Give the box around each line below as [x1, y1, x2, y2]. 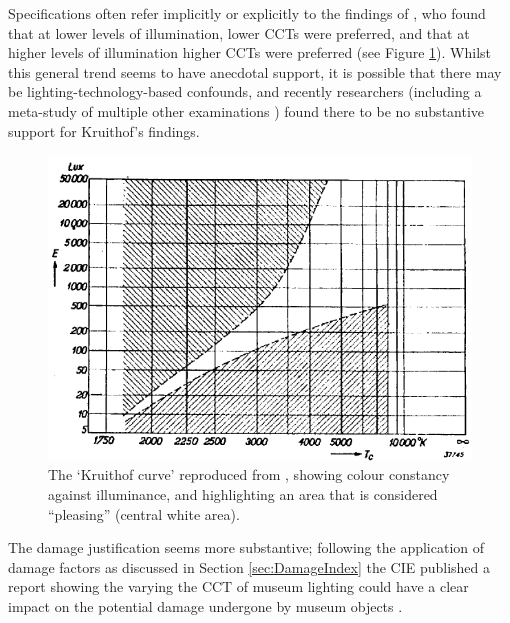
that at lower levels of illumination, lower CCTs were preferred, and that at [8, 22, 470, 43]
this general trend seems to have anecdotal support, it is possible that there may [8, 61, 502, 82]
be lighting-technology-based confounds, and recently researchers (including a [8, 81, 482, 102]
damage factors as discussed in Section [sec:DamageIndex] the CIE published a [8, 556, 491, 577]
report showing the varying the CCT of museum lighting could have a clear [8, 576, 469, 597]
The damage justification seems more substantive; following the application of [8, 537, 485, 558]
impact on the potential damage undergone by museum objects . [8, 595, 403, 616]
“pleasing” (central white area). [48, 503, 240, 524]
